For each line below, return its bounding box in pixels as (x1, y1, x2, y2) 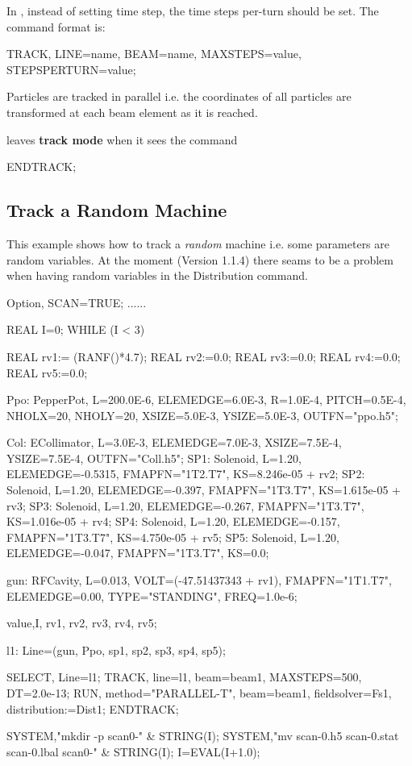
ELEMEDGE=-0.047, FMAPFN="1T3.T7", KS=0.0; (6, 544, 269, 561)
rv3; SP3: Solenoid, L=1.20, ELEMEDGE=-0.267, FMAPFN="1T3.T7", (6, 497, 364, 514)
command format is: (6, 18, 106, 35)
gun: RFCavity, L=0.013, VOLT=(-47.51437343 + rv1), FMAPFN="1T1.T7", (6, 572, 392, 589)
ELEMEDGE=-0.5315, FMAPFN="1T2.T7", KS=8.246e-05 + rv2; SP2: (6, 465, 365, 482)
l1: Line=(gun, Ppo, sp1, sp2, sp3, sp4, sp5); (6, 641, 226, 658)
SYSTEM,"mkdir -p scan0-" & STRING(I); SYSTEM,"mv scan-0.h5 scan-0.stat (6, 727, 399, 744)
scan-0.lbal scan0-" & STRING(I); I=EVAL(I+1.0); (6, 743, 260, 760)
